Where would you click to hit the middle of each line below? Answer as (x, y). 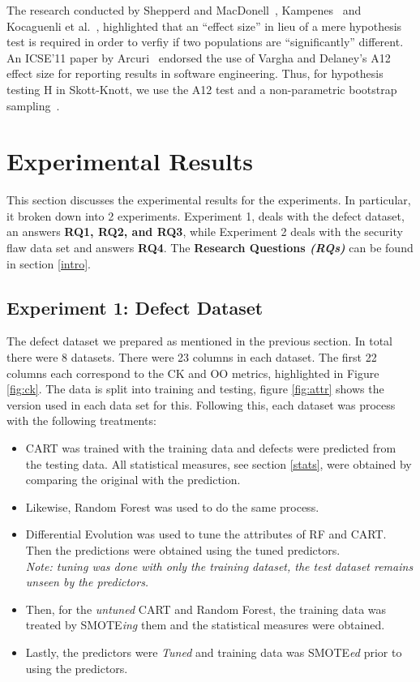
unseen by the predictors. (87, 582)
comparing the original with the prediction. (133, 480)
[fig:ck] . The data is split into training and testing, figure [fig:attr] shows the (195, 389)
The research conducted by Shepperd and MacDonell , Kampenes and (184, 10)
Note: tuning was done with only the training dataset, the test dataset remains (219, 566)
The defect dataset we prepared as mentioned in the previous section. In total (199, 341)
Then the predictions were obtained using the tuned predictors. (183, 549)
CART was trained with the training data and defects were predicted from (211, 448)
